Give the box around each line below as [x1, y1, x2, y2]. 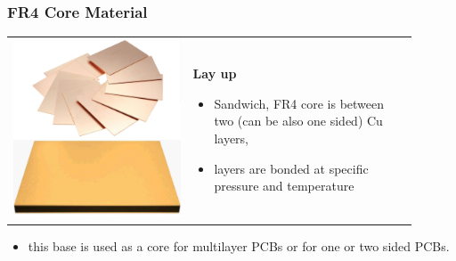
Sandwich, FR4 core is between [214, 94, 385, 112]
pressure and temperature [214, 176, 354, 195]
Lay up [192, 64, 237, 83]
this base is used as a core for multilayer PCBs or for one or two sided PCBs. [28, 236, 450, 255]
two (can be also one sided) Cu [214, 111, 383, 130]
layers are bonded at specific [214, 159, 369, 177]
